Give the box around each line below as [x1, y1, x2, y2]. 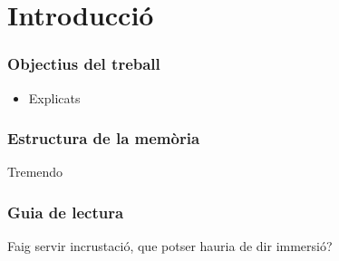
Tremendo [7, 162, 63, 181]
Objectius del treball [7, 53, 160, 75]
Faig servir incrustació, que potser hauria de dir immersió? [7, 237, 333, 256]
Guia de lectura [7, 200, 124, 223]
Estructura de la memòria [7, 127, 200, 150]
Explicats [28, 88, 81, 107]
